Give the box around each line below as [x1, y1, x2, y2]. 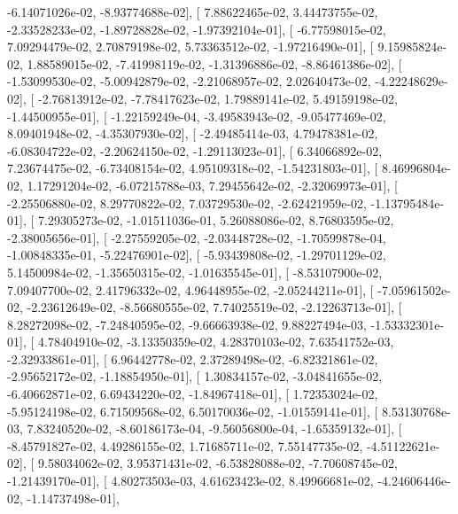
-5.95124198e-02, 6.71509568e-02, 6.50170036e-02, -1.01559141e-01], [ [7, 401, 378, 420]
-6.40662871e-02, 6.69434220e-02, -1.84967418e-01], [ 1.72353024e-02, [7, 385, 378, 403]
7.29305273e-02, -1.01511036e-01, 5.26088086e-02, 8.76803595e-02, [37, 211, 394, 230]
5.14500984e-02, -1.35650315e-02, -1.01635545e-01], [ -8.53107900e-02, [7, 262, 383, 281]
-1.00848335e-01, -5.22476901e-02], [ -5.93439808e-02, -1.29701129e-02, [7, 245, 386, 264]
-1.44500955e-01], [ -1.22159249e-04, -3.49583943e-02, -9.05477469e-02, [7, 106, 386, 125]
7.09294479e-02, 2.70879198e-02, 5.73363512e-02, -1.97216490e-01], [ [7, 37, 374, 56]
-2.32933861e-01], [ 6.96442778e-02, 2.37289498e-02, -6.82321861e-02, [7, 349, 378, 368]
